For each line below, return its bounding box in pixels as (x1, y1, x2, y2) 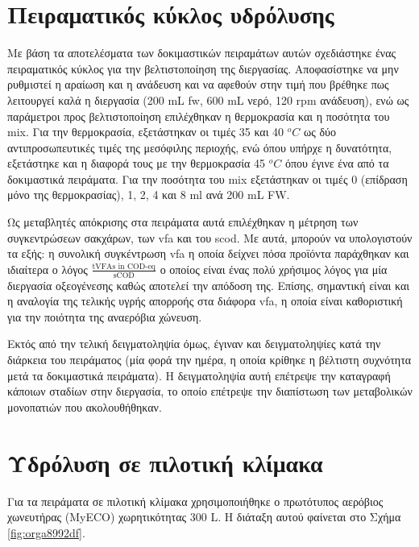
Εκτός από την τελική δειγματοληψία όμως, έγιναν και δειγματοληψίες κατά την (7, 335, 381, 352)
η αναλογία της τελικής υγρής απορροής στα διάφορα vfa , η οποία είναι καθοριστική (7, 292, 403, 309)
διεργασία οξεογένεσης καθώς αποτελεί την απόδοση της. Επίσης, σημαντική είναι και (7, 276, 410, 293)
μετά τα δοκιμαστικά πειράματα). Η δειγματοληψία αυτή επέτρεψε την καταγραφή (7, 367, 391, 383)
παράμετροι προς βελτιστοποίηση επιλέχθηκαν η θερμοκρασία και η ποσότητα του (7, 107, 390, 124)
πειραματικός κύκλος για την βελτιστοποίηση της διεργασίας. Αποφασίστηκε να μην (7, 60, 399, 77)
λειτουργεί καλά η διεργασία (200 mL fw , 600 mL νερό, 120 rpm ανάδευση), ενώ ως (7, 91, 409, 108)
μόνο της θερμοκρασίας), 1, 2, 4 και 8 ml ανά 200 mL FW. (7, 186, 290, 203)
